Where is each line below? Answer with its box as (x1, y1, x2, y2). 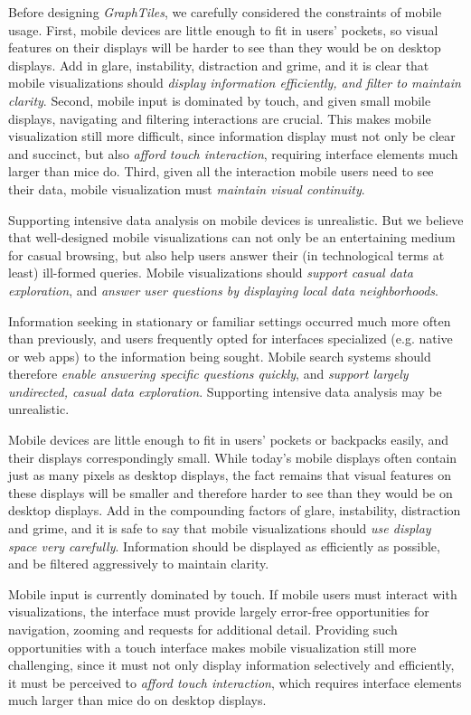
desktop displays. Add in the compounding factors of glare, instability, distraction (8, 501, 461, 520)
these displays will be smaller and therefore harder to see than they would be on (8, 483, 453, 502)
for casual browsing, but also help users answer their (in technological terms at (8, 245, 445, 264)
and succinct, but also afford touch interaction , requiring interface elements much (8, 144, 458, 163)
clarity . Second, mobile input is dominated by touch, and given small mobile (8, 90, 431, 109)
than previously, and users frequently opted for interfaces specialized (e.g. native (8, 329, 453, 348)
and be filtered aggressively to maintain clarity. (8, 554, 269, 573)
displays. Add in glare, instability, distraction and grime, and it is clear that (8, 55, 429, 74)
